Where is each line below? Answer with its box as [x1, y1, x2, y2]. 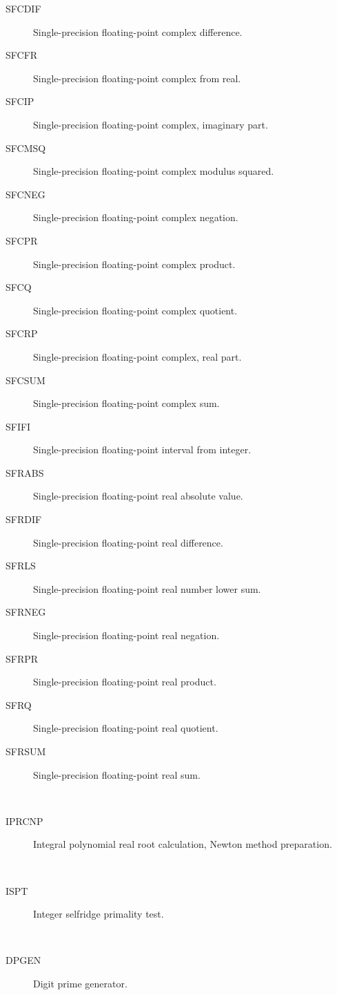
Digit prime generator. [33, 976, 127, 990]
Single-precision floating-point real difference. [33, 535, 223, 549]
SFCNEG [6, 187, 45, 201]
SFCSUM [6, 372, 45, 387]
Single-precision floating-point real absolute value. [33, 489, 243, 503]
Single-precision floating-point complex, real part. [33, 349, 242, 363]
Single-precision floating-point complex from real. [33, 70, 241, 85]
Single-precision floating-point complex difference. [33, 24, 243, 39]
